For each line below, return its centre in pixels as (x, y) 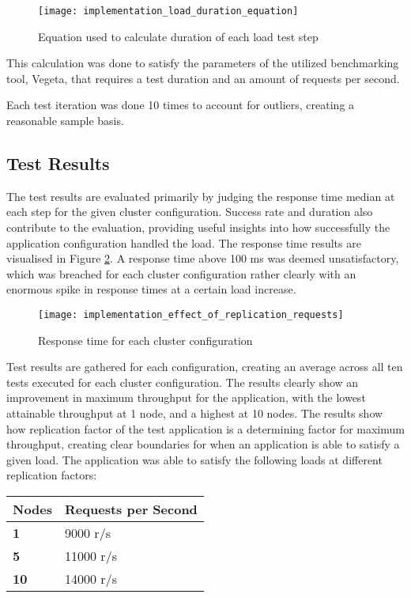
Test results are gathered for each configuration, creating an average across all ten (205, 367)
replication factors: (52, 475)
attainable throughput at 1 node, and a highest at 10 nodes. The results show (195, 413)
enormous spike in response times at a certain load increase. (151, 289)
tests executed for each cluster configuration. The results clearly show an (183, 382)
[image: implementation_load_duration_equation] (168, 11)
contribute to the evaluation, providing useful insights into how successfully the (198, 227)
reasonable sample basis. (65, 121)
